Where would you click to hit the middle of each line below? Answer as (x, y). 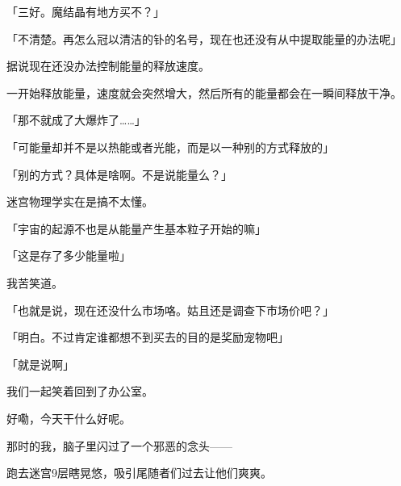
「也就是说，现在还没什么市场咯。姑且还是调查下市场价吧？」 (170, 310)
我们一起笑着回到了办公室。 (80, 391)
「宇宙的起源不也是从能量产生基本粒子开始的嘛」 (136, 228)
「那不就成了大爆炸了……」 (76, 120)
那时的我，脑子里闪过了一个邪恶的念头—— (119, 445)
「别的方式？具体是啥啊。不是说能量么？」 (119, 174)
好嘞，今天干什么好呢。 (69, 418)
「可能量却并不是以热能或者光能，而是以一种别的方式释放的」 (170, 147)
